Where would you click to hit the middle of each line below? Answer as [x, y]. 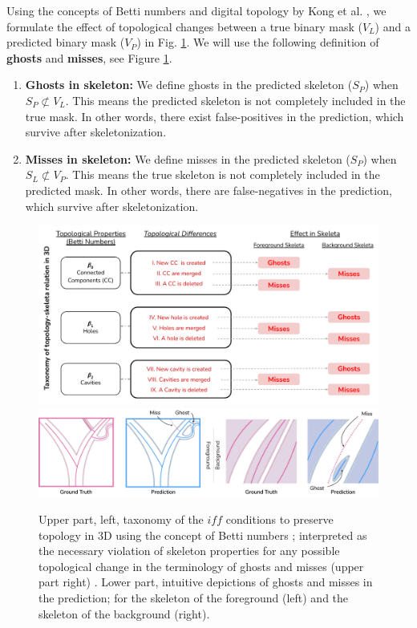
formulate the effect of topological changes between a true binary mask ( [184, 26]
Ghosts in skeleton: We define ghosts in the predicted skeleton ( [189, 85]
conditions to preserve [279, 519]
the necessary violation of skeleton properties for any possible [189, 551]
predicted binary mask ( [66, 42]
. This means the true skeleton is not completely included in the [223, 174]
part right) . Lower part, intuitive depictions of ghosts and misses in [206, 582]
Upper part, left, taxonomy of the [121, 519]
